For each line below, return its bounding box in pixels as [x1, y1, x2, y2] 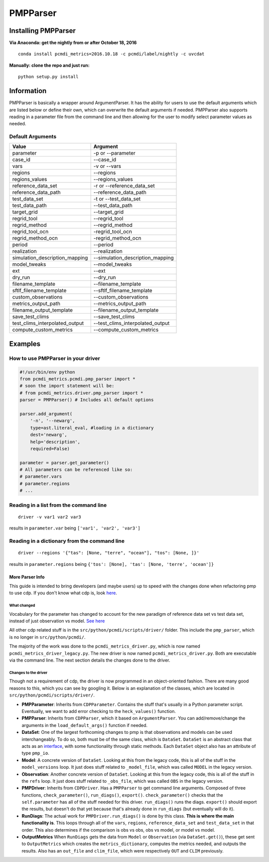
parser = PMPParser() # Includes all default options [19, 397, 154, 403]
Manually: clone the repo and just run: [9, 62, 90, 68]
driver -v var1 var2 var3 [18, 514, 82, 519]
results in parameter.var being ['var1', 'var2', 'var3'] [9, 525, 140, 531]
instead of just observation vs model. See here [9, 618, 105, 624]
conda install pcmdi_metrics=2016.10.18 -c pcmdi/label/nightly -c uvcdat [18, 51, 205, 57]
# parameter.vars [19, 474, 62, 480]
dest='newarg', [30, 432, 67, 438]
